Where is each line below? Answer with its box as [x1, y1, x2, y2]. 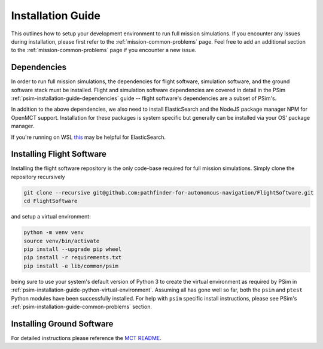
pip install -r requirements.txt [23, 254, 122, 261]
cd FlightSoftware [23, 198, 78, 205]
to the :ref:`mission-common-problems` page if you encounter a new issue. [11, 47, 197, 54]
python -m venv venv [23, 229, 84, 236]
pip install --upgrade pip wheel [23, 246, 122, 253]
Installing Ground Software [11, 318, 114, 329]
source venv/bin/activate [23, 237, 100, 244]
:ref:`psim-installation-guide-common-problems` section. [11, 303, 153, 310]
